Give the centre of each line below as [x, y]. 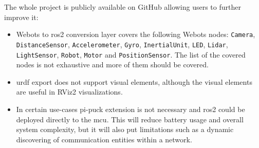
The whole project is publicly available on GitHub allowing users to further [123, 7]
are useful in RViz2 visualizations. [69, 92]
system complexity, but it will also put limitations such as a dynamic [125, 129]
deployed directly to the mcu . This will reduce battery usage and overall [130, 119]
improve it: [21, 17]
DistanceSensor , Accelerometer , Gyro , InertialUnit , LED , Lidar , [122, 44]
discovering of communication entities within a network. [104, 139]
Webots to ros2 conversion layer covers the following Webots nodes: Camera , [136, 34]
